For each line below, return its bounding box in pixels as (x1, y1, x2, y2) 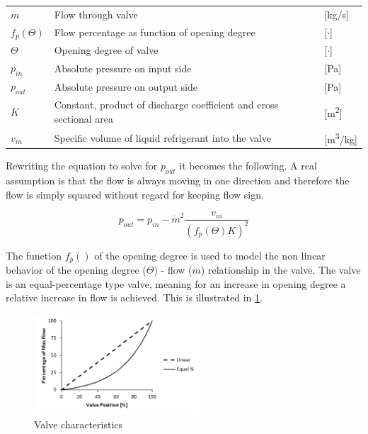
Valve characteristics (34, 416, 123, 431)
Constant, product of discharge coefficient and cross (54, 97, 278, 112)
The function (6, 247, 62, 262)
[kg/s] (324, 6, 349, 21)
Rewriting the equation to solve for (6, 158, 158, 173)
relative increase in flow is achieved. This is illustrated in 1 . (6, 290, 263, 305)
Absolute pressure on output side (54, 79, 197, 94)
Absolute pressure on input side (54, 60, 192, 75)
